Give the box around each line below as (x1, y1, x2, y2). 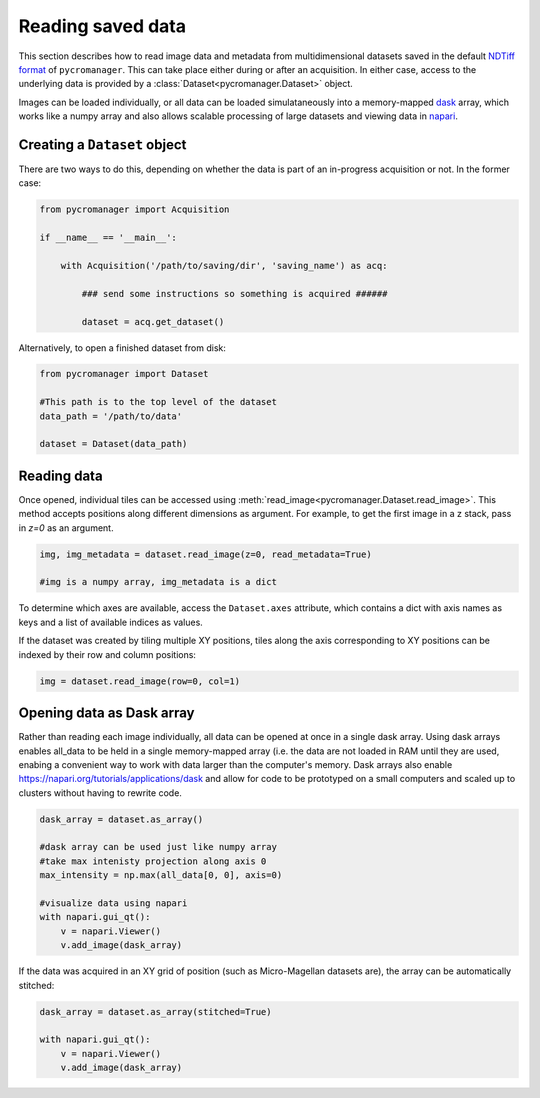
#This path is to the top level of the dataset (39, 396, 277, 408)
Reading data (18, 467, 104, 484)
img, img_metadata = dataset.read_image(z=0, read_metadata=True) (39, 548, 372, 560)
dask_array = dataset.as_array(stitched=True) (39, 1006, 272, 1017)
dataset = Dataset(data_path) (39, 438, 188, 450)
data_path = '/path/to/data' (39, 410, 183, 422)
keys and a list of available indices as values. (18, 616, 204, 628)
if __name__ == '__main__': (39, 232, 177, 244)
